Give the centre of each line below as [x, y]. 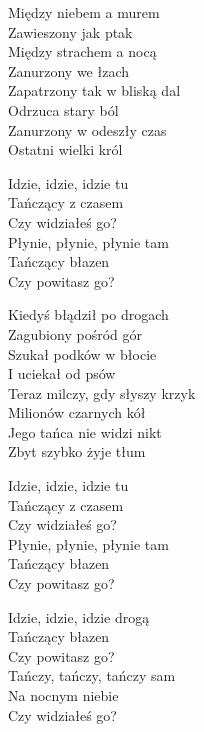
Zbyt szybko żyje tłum [77, 451]
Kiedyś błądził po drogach [88, 314]
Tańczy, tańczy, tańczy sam [92, 675]
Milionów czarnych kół [77, 412]
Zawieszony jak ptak [70, 31]
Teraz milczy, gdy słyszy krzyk [102, 392]
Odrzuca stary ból [63, 109]
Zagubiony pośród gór [75, 333]
